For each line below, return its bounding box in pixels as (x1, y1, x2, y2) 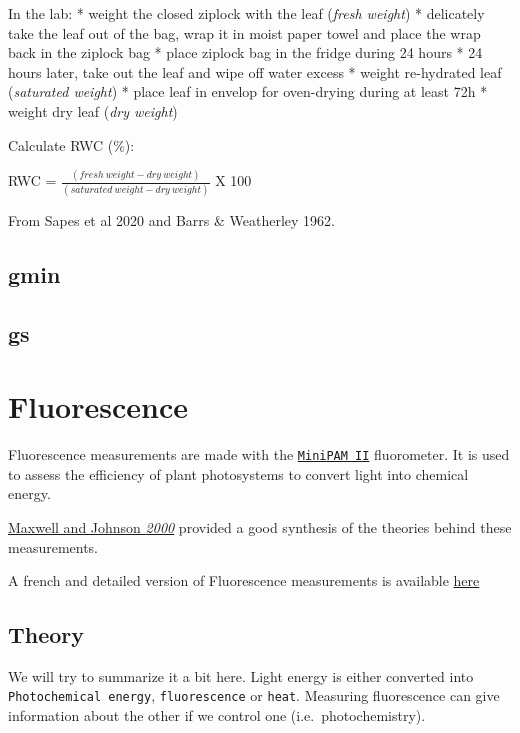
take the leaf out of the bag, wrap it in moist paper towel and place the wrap (8, 22, 481, 43)
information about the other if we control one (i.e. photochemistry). (8, 705, 426, 726)
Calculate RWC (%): (8, 134, 135, 155)
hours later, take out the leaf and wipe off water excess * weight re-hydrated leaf (8, 61, 502, 82)
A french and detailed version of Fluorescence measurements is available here (8, 570, 480, 591)
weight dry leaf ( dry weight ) (8, 100, 178, 121)
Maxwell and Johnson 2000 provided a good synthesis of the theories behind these (8, 516, 512, 537)
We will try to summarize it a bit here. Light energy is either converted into (8, 665, 474, 686)
